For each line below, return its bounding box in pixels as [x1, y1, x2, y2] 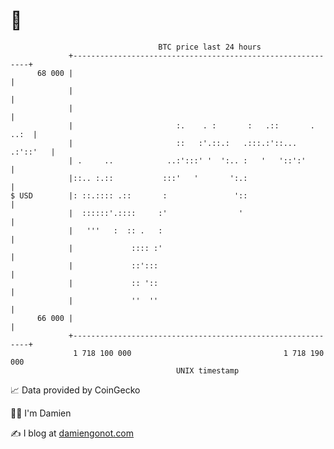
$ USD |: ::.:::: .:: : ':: [10, 190, 248, 201]
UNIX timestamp [175, 365, 240, 376]
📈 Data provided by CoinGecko [10, 384, 141, 396]
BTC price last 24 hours [158, 42, 262, 52]
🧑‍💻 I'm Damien [10, 407, 72, 419]
